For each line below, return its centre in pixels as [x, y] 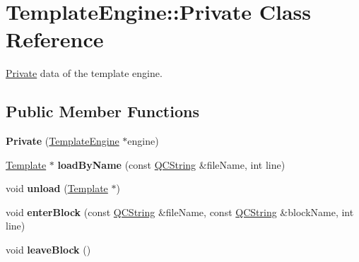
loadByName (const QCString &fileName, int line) [171, 164]
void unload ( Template [57, 188]
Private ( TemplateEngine [63, 141]
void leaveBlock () [48, 250]
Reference [55, 39]
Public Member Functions [102, 111]
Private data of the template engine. [84, 73]
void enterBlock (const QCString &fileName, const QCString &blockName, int [180, 212]
